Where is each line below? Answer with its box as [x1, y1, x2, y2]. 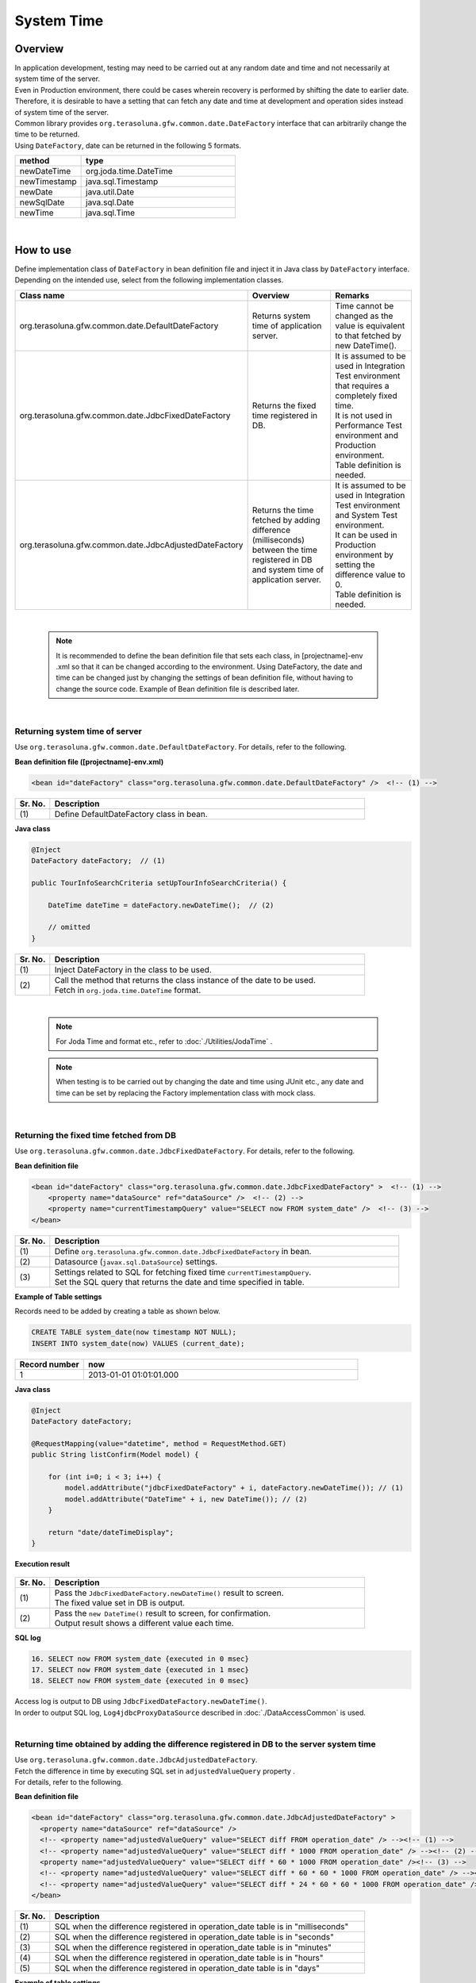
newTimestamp [19, 176, 77, 187]
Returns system [251, 310, 311, 321]
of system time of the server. [14, 107, 109, 117]
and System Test [335, 509, 398, 520]
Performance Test [335, 420, 402, 431]
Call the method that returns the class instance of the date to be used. [54, 974, 317, 985]
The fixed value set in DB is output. [54, 1597, 186, 1608]
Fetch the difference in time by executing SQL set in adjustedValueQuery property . [14, 1766, 295, 1776]
